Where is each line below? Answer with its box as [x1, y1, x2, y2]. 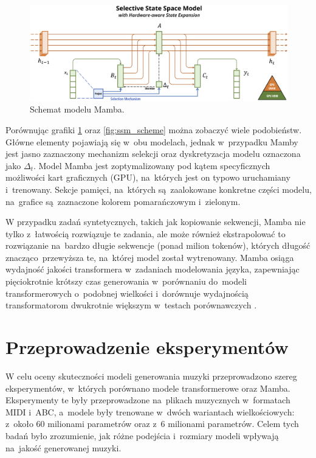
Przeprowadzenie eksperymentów [5, 335, 289, 359]
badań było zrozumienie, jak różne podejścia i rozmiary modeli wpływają [5, 429, 279, 442]
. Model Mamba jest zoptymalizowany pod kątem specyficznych [33, 159, 270, 172]
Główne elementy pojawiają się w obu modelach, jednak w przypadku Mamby [5, 135, 298, 148]
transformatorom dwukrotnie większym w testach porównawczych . [5, 299, 257, 311]
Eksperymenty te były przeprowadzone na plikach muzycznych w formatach [5, 394, 290, 406]
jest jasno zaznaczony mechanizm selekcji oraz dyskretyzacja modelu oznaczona [5, 147, 301, 160]
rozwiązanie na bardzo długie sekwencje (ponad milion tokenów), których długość [5, 239, 311, 252]
